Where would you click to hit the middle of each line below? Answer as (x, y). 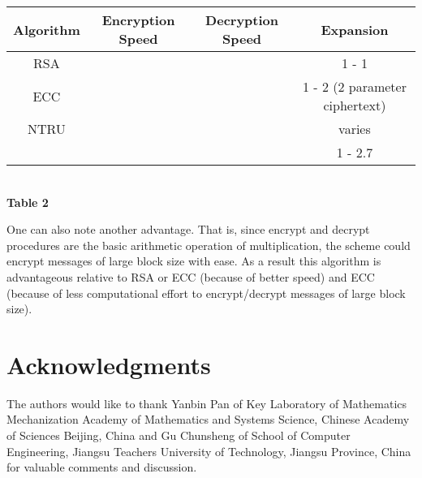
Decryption (242, 20)
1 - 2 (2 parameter (354, 86)
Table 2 (28, 202)
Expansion (355, 29)
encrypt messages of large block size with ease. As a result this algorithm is (194, 261)
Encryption (138, 20)
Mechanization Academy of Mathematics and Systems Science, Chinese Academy (208, 419)
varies (355, 129)
